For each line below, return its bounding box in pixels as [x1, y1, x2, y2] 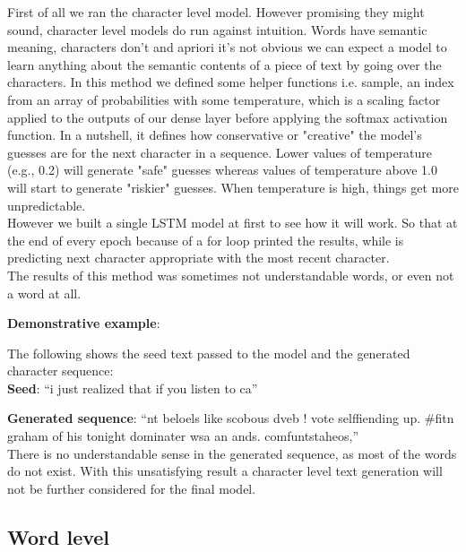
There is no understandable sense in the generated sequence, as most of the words [7, 444, 457, 462]
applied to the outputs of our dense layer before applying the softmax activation [7, 108, 448, 126]
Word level [7, 522, 110, 550]
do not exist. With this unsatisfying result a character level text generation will [7, 461, 443, 480]
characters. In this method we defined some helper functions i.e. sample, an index [7, 73, 454, 91]
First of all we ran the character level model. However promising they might [7, 3, 425, 21]
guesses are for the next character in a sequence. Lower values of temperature [7, 142, 433, 161]
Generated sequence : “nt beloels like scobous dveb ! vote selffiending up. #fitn [7, 409, 454, 427]
